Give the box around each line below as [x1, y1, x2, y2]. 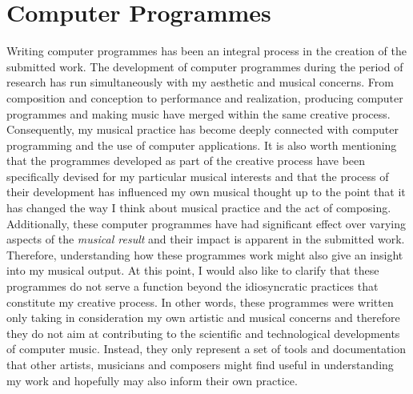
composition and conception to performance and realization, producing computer [6, 89, 403, 106]
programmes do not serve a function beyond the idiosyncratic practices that [6, 278, 379, 295]
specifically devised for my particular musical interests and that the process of [6, 167, 389, 184]
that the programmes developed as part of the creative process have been [6, 152, 366, 169]
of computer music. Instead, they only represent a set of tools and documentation [6, 340, 407, 357]
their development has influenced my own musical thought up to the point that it [6, 183, 406, 200]
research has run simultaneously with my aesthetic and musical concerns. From [6, 74, 394, 90]
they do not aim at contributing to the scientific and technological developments [6, 324, 400, 341]
